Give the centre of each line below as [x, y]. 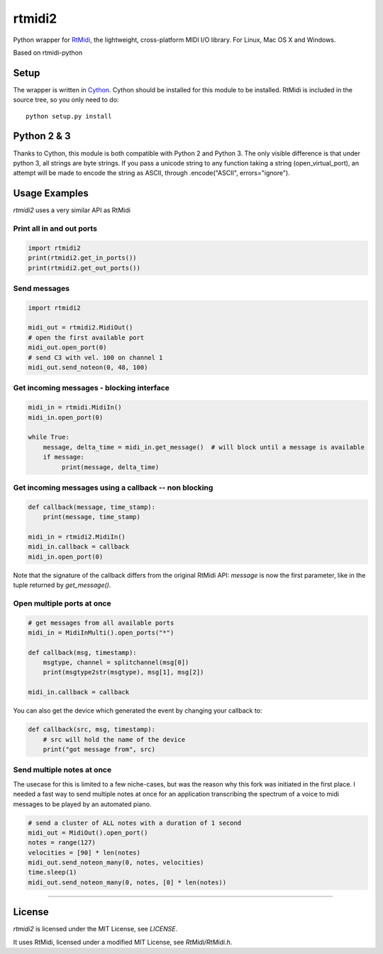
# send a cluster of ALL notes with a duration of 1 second [135, 823]
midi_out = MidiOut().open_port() [88, 833]
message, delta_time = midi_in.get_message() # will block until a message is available [204, 447]
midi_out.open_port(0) [67, 347]
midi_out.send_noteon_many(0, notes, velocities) [116, 863]
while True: [49, 437]
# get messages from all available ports [101, 623]
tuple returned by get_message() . [62, 585]
